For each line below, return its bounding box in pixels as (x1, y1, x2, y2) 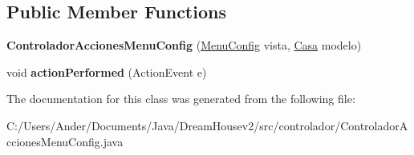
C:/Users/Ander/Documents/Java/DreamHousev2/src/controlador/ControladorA (6, 117, 408, 133)
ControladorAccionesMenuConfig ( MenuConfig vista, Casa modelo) (6, 37, 362, 54)
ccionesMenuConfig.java (6, 133, 124, 149)
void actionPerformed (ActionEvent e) (6, 63, 207, 80)
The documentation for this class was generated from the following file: (6, 90, 355, 107)
